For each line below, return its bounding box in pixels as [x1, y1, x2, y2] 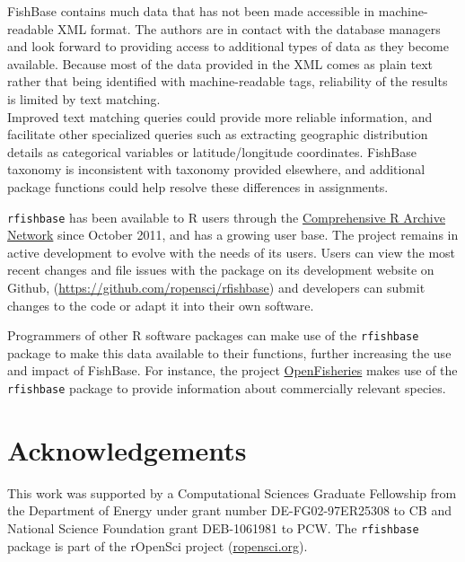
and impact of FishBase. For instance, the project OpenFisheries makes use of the [7, 361, 458, 380]
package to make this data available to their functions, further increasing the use [7, 343, 452, 362]
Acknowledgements [7, 431, 247, 468]
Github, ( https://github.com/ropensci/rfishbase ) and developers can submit [7, 277, 426, 296]
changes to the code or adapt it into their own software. [7, 295, 314, 314]
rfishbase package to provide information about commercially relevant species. [7, 379, 446, 397]
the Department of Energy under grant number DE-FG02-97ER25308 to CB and [7, 501, 452, 520]
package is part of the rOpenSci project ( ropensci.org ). [7, 536, 308, 555]
